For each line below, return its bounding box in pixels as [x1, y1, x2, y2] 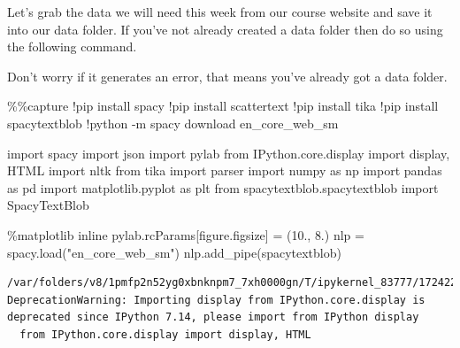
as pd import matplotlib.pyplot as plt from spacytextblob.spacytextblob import [7, 178, 439, 197]
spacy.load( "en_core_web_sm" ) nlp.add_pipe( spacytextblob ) [7, 243, 341, 261]
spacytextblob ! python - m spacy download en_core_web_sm [7, 113, 339, 132]
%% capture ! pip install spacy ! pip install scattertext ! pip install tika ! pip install [7, 97, 439, 115]
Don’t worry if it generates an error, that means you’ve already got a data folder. [7, 66, 448, 85]
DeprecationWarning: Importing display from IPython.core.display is [7, 293, 425, 306]
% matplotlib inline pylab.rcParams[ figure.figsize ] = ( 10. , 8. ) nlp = [7, 225, 364, 244]
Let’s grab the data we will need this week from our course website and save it [7, 3, 433, 20]
